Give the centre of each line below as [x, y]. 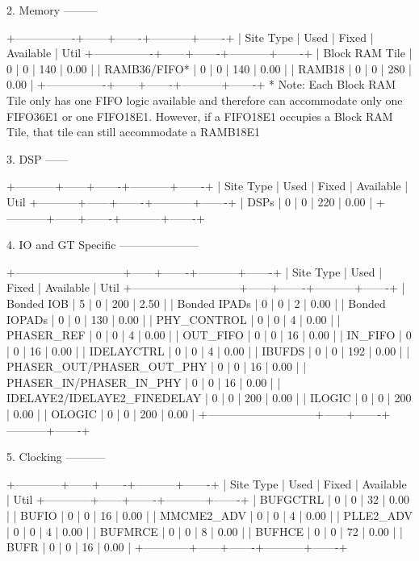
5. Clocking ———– [56, 457]
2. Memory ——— [52, 10]
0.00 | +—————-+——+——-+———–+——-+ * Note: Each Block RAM [201, 84]
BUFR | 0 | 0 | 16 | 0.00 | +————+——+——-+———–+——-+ [177, 547]
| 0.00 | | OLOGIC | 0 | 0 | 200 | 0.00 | [101, 414]
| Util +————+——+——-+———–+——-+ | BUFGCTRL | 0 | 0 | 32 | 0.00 [208, 499]
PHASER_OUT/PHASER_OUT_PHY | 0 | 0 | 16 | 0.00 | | [157, 366]
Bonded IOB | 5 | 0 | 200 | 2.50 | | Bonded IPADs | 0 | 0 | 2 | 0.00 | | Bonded [196, 303]
